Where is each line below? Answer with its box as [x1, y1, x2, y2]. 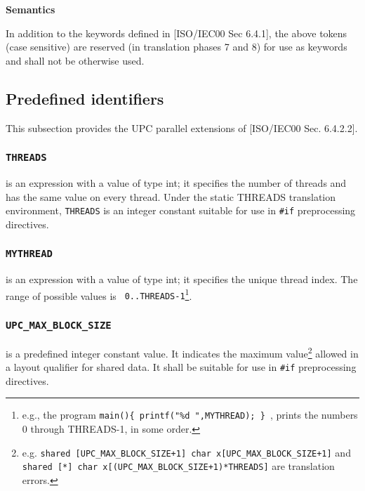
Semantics [6, 2, 55, 16]
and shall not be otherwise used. [6, 53, 145, 67]
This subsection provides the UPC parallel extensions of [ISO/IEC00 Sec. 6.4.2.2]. [6, 120, 358, 135]
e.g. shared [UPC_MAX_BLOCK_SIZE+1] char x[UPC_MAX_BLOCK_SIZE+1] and [22, 445, 351, 459]
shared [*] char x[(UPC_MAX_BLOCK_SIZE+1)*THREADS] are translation [22, 459, 335, 473]
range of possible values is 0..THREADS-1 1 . [6, 286, 192, 303]
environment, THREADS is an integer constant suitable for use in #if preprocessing [6, 203, 356, 218]
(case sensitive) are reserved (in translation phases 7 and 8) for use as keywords [6, 39, 347, 54]
